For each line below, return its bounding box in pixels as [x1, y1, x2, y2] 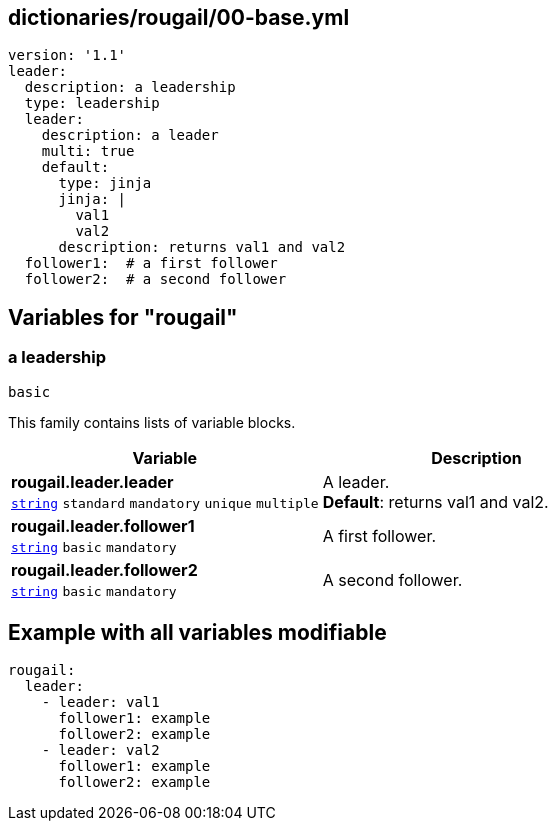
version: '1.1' [8, 47, 127, 64]
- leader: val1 [41, 694, 160, 711]
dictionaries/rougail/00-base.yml [8, 5, 350, 30]
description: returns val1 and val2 [58, 239, 346, 256]
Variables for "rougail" [8, 304, 238, 330]
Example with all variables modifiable [8, 620, 387, 646]
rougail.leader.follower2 [11, 559, 198, 580]
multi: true [41, 143, 135, 160]
